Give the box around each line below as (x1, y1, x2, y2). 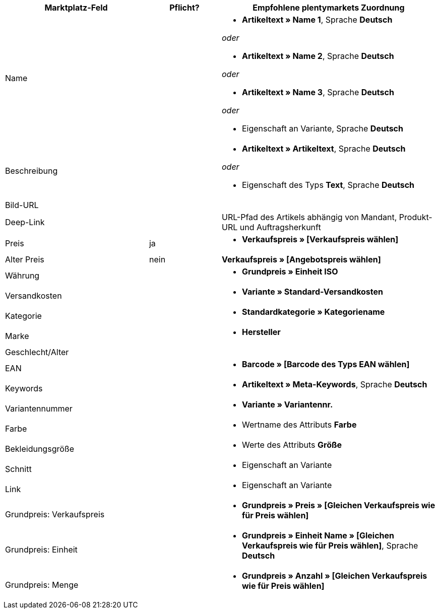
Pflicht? (169, 3, 200, 13)
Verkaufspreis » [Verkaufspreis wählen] (241, 234, 399, 244)
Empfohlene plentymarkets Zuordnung (253, 3, 405, 13)
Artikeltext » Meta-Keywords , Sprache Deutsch (241, 379, 427, 389)
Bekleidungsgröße (5, 444, 74, 454)
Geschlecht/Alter (5, 347, 69, 357)
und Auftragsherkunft (239, 222, 321, 232)
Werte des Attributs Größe (241, 440, 342, 450)
